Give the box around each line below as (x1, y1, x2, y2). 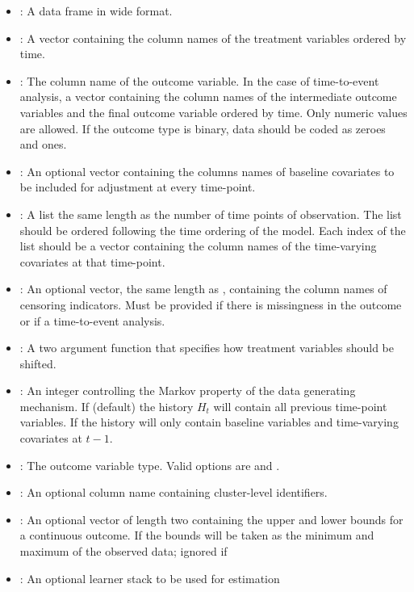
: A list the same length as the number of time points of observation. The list (19, 205, 402, 222)
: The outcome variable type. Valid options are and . (19, 456, 280, 473)
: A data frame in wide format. (19, 2, 173, 19)
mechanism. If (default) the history (19, 397, 194, 414)
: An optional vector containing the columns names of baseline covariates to (19, 162, 395, 179)
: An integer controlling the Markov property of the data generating (19, 382, 356, 399)
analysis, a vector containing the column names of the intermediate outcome (19, 88, 397, 105)
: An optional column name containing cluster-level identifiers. (19, 484, 328, 501)
